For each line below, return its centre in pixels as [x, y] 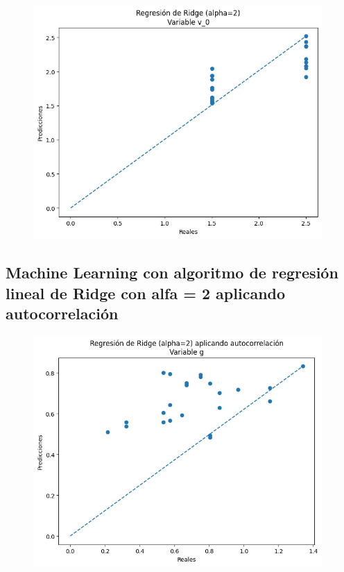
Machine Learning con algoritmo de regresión [172, 272]
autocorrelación [62, 313]
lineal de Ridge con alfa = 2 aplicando [146, 293]
